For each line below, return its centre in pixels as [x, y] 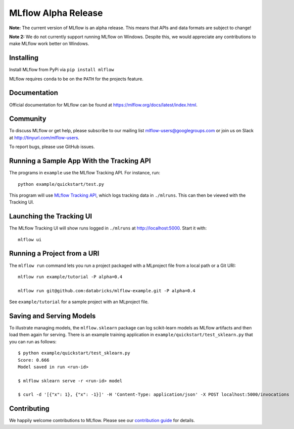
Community [28, 119]
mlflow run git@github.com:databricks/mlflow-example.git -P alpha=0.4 [107, 291]
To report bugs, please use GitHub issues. [52, 147]
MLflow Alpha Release [56, 13]
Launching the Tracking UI [51, 216]
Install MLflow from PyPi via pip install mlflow [62, 70]
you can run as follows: [33, 341]
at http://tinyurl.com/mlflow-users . [44, 137]
